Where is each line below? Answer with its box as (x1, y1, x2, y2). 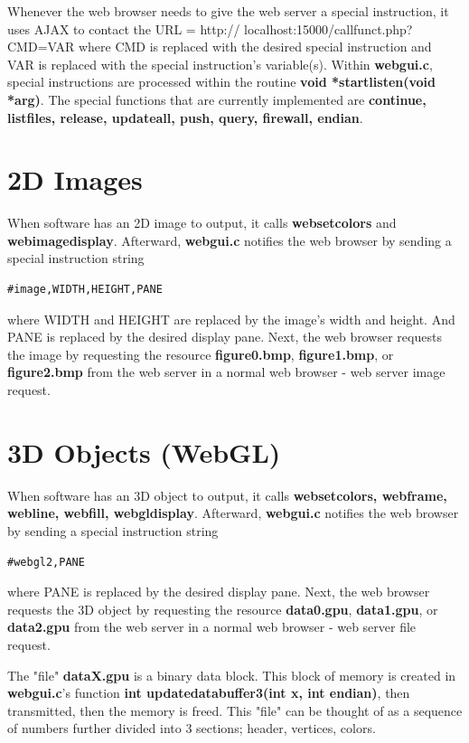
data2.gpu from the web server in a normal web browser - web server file (7, 617, 417, 636)
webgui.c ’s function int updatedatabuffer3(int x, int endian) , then (7, 683, 410, 702)
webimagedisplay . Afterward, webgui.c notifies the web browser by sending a (7, 230, 452, 249)
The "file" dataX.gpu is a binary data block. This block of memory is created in (7, 665, 456, 684)
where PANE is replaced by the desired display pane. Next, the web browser (7, 582, 430, 601)
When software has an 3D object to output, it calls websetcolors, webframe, (7, 485, 447, 504)
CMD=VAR (7, 37, 75, 56)
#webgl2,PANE (7, 555, 85, 569)
